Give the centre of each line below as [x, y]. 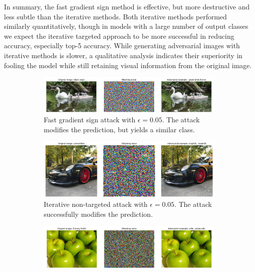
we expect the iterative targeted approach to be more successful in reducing [119, 36]
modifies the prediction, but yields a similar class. [119, 129]
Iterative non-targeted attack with [96, 204]
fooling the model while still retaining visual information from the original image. [128, 65]
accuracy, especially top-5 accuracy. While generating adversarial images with [122, 45]
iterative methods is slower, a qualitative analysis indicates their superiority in [123, 55]
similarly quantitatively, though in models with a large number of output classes [126, 26]
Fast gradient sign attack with [90, 120]
